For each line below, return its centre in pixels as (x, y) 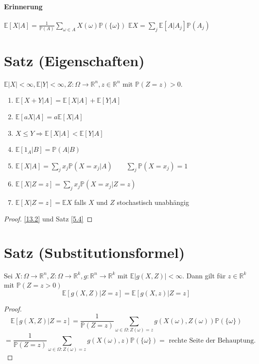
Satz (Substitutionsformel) (95, 252)
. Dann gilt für (204, 275)
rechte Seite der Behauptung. (212, 340)
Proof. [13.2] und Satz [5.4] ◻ (48, 218)
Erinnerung (23, 6)
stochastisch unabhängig (153, 202)
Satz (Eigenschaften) (74, 60)
